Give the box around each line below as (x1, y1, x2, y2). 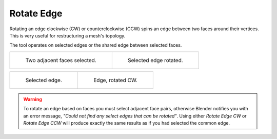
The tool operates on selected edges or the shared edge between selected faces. (9, 42, 182, 48)
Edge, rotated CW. (93, 76, 138, 84)
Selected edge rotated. (127, 56, 183, 64)
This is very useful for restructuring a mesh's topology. (9, 32, 126, 38)
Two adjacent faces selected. (25, 56, 97, 64)
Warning (23, 96, 42, 102)
